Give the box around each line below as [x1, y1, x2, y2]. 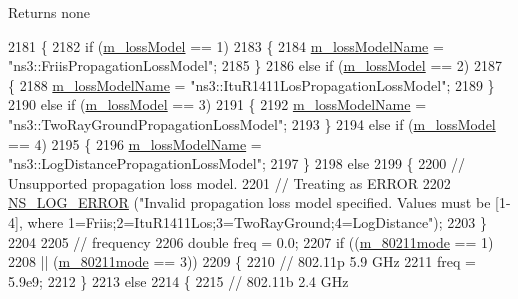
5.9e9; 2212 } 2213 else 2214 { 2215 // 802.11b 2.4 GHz [8, 270, 349, 291]
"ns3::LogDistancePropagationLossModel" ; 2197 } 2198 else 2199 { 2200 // [8, 153, 465, 174]
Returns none [8, 2, 90, 22]
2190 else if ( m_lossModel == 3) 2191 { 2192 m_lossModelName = [8, 94, 427, 115]
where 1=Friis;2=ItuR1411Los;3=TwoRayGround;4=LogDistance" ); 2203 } [27, 211, 488, 232]
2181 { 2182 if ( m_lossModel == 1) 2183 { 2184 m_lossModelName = [8, 35, 444, 56]
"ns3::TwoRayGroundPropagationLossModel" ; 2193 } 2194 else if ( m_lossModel [8, 113, 496, 134]
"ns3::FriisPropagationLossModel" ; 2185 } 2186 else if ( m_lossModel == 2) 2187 [8, 55, 502, 76]
